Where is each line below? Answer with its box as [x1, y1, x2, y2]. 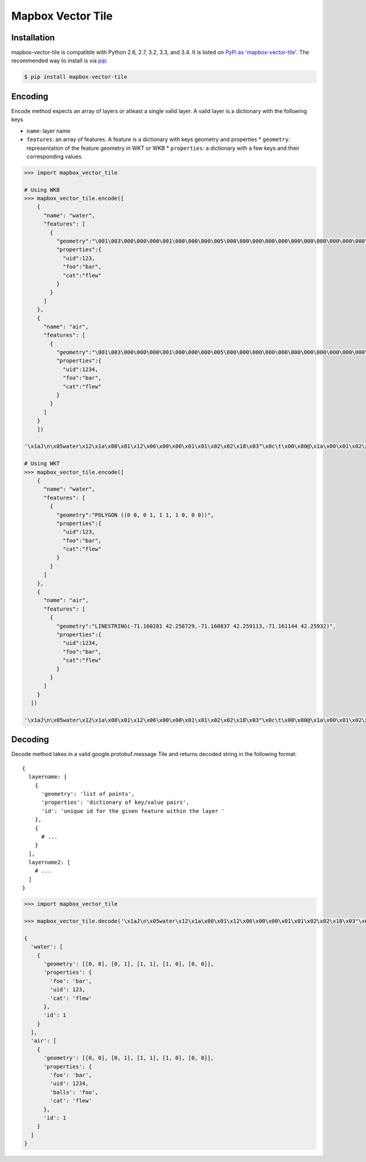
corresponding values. [26, 153, 84, 160]
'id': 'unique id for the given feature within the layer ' [41, 807, 225, 814]
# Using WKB [24, 186, 60, 193]
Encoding [11, 91, 49, 101]
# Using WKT [24, 460, 60, 467]
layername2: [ [28, 859, 71, 866]
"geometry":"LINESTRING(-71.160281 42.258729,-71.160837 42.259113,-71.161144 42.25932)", [56, 622, 337, 630]
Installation [11, 32, 55, 43]
